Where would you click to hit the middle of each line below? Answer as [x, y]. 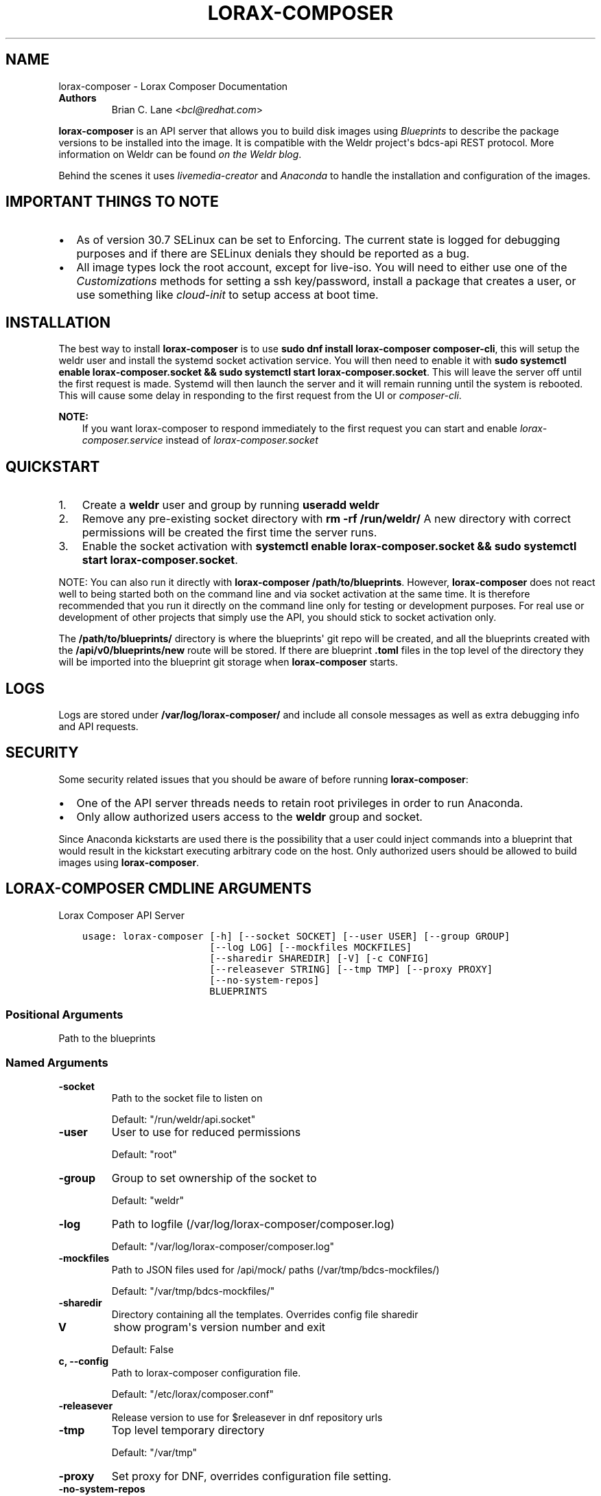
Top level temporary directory [188, 1430]
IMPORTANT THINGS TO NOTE [112, 202]
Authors [78, 98]
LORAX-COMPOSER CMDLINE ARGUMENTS [159, 889]
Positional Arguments [64, 1015]
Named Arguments [57, 1062]
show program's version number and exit [220, 1327]
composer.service [122, 440]
